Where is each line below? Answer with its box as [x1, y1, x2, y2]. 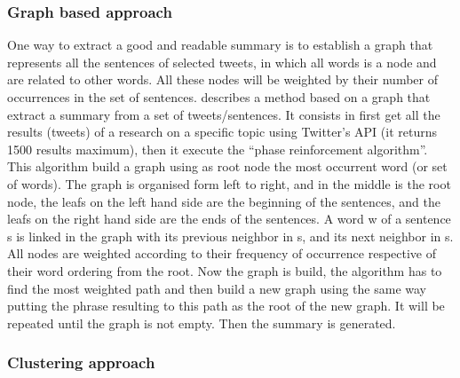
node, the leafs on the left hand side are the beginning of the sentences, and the [7, 192, 441, 210]
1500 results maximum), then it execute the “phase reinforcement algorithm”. [7, 139, 428, 158]
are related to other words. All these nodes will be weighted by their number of [7, 70, 439, 89]
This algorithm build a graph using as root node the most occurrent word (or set [7, 157, 448, 176]
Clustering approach [7, 351, 155, 374]
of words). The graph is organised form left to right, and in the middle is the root [7, 174, 451, 193]
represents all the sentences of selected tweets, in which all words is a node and [7, 52, 437, 71]
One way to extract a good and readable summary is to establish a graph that [7, 35, 433, 54]
